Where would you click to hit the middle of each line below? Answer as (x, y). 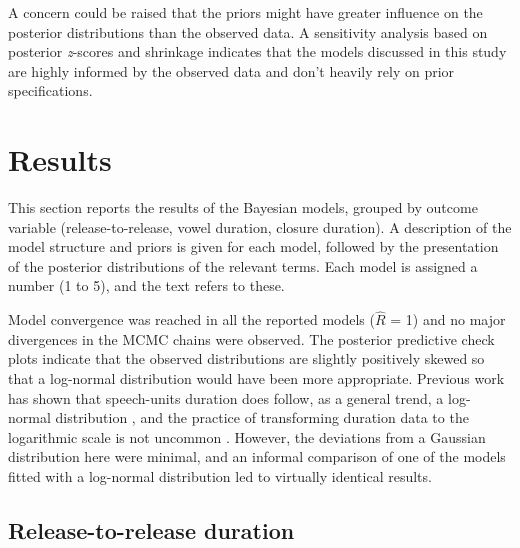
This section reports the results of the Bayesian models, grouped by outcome (243, 207)
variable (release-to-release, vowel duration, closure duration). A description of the (260, 226)
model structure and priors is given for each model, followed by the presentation (253, 246)
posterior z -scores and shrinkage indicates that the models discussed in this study (257, 51)
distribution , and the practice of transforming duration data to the (262, 417)
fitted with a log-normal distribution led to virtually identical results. (220, 476)
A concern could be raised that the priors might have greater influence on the (245, 12)
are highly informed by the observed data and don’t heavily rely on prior (231, 70)
